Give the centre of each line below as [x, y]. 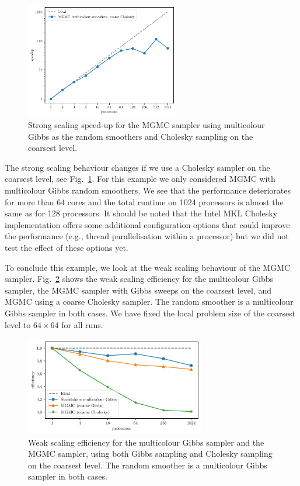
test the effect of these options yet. [67, 247]
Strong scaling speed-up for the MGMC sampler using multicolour [146, 125]
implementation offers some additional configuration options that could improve [147, 224]
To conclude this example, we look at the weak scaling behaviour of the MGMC [148, 267]
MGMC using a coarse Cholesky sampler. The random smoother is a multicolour [149, 301]
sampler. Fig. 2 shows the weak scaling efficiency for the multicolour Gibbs [139, 279]
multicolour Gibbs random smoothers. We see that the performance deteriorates [148, 190]
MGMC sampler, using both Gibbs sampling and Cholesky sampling [150, 454]
